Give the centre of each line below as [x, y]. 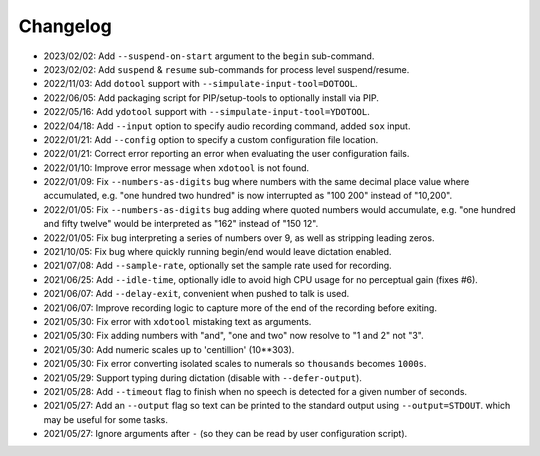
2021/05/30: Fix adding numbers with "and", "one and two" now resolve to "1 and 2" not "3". [233, 336]
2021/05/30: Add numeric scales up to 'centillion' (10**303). [169, 349]
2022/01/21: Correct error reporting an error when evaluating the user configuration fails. [226, 154]
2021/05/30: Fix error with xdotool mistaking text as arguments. [177, 321]
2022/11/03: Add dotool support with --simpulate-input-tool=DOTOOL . [200, 84]
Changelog [65, 26]
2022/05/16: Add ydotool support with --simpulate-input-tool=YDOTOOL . [206, 112]
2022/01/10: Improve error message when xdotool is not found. [176, 167]
